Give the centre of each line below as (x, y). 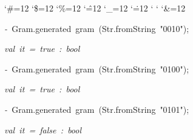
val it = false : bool (43, 129)
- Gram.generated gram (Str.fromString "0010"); (97, 28)
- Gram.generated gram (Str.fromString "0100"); (97, 68)
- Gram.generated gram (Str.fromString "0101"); (97, 109)
